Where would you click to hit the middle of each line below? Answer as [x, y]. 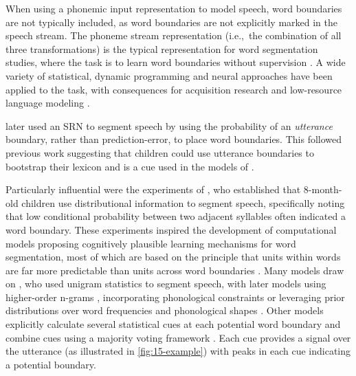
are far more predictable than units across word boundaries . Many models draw [175, 270]
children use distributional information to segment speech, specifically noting [183, 202]
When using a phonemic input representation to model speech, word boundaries [174, 8]
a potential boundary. [51, 364]
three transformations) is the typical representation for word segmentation [162, 48]
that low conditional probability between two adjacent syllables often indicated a [176, 216]
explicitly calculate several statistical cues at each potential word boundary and [173, 324]
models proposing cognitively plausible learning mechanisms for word [151, 243]
